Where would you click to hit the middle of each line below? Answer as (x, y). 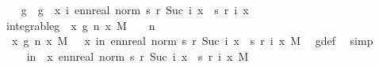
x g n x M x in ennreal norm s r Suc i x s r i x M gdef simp (192, 41)
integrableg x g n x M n (80, 25)
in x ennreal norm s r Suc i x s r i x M (138, 56)
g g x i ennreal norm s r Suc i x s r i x (135, 9)
